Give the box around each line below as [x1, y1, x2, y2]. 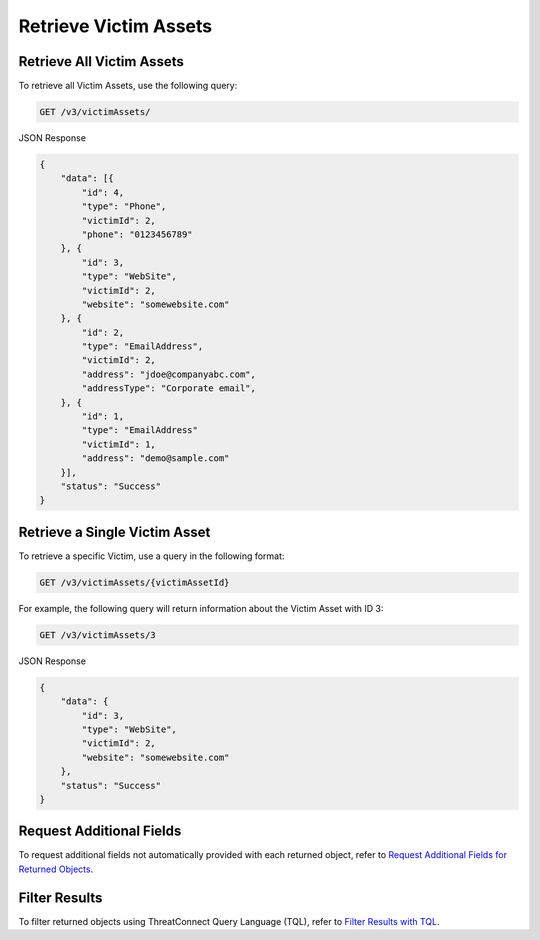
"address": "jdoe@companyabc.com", [81, 368, 257, 380]
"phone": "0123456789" [81, 228, 194, 240]
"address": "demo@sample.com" [81, 453, 230, 464]
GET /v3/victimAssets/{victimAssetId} [39, 576, 230, 588]
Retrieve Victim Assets [18, 15, 213, 37]
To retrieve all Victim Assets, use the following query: [18, 80, 238, 92]
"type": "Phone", [81, 201, 167, 212]
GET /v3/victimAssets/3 [39, 629, 157, 640]
